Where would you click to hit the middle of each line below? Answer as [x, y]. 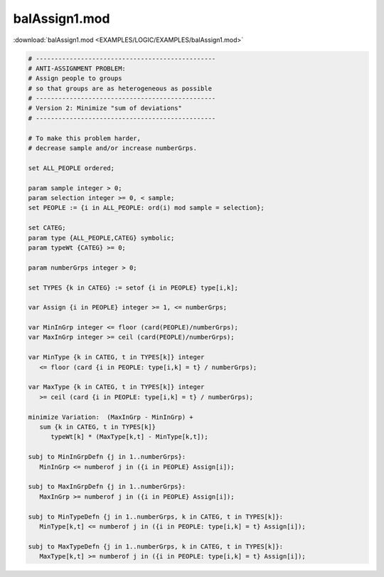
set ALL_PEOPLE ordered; [71, 168]
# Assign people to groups [75, 79]
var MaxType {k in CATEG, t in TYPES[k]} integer [116, 387]
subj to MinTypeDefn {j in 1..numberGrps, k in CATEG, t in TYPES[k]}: [156, 517]
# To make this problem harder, [85, 138]
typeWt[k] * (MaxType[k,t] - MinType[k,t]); [130, 437]
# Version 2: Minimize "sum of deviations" [105, 108]
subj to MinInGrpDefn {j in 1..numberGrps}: [107, 457]
